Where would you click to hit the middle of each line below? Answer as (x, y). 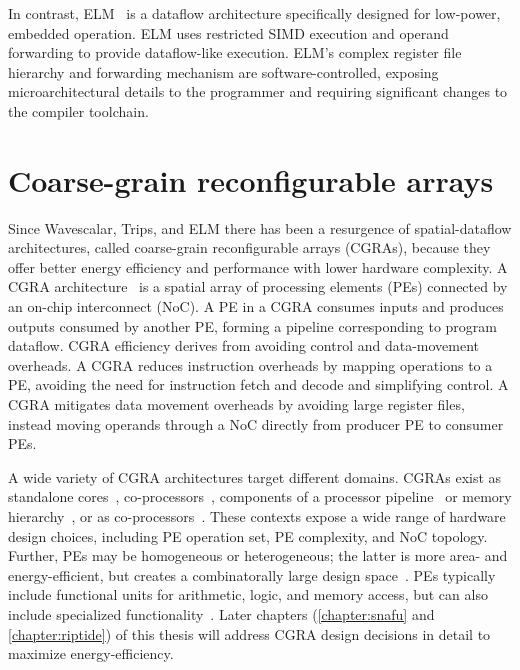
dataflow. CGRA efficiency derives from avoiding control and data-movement (244, 345)
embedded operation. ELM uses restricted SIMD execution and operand (228, 32)
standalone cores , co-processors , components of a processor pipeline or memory (260, 496)
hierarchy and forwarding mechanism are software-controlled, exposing (223, 71)
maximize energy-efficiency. (91, 653)
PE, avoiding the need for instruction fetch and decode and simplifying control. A (258, 384)
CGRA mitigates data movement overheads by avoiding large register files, (236, 404)
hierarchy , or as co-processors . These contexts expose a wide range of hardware (257, 516)
